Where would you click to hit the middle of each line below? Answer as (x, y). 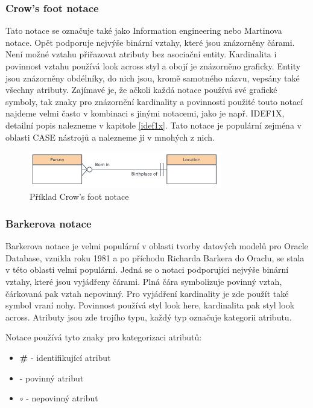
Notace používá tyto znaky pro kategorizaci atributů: (104, 337)
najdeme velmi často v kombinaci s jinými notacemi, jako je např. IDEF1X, (145, 113)
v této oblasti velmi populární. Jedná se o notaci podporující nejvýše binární (147, 269)
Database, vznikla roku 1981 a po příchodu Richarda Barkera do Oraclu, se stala (155, 257)
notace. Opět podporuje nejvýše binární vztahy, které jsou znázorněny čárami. (150, 42)
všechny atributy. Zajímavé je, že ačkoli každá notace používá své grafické (141, 90)
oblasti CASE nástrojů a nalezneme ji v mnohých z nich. (110, 137)
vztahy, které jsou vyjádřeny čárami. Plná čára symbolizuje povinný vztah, (144, 281)
